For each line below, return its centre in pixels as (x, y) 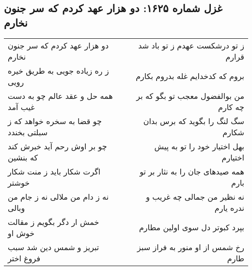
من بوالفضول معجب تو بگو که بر (190, 95)
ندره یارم (229, 207)
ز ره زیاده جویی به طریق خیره (58, 70)
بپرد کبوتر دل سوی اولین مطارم (191, 227)
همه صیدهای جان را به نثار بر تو (192, 171)
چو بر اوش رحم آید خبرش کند (57, 146)
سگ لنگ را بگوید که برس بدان (194, 121)
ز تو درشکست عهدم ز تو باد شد (191, 45)
